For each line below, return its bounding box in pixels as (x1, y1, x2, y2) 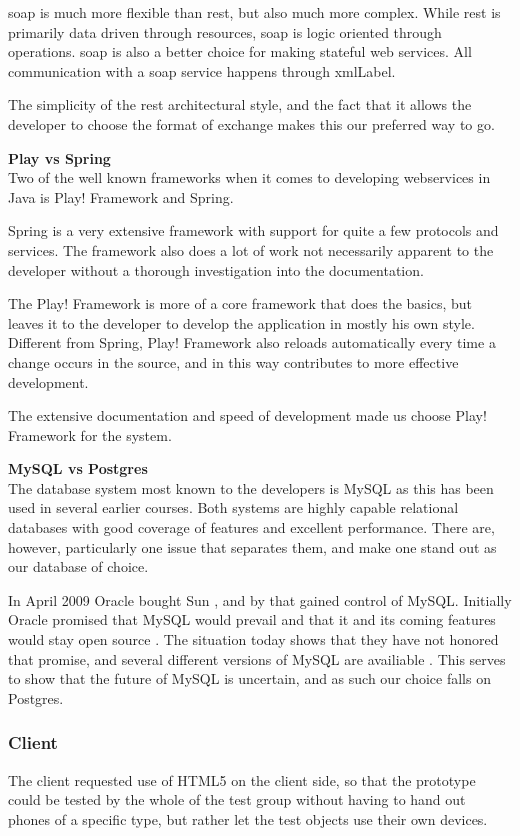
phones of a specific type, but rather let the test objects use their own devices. (8, 808, 488, 829)
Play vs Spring (8, 147, 111, 168)
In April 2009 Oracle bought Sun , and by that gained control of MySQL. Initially (8, 589, 512, 610)
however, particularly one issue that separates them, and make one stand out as (8, 536, 497, 557)
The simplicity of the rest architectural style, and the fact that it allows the (8, 94, 472, 115)
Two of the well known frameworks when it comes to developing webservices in (8, 167, 491, 188)
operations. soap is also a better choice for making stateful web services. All (8, 41, 472, 62)
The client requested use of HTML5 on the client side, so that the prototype (8, 769, 476, 790)
